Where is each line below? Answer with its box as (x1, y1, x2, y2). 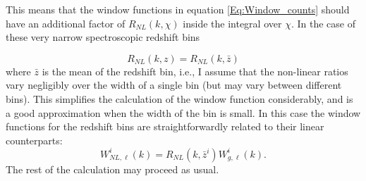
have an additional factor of (6, 15, 126, 30)
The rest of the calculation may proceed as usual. (6, 161, 219, 176)
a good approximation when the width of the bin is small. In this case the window (6, 105, 361, 120)
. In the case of (291, 15, 355, 30)
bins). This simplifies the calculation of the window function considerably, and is (6, 91, 353, 106)
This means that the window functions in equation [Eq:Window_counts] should (6, 2, 350, 16)
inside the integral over (183, 15, 282, 30)
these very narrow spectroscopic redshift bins (6, 30, 200, 44)
